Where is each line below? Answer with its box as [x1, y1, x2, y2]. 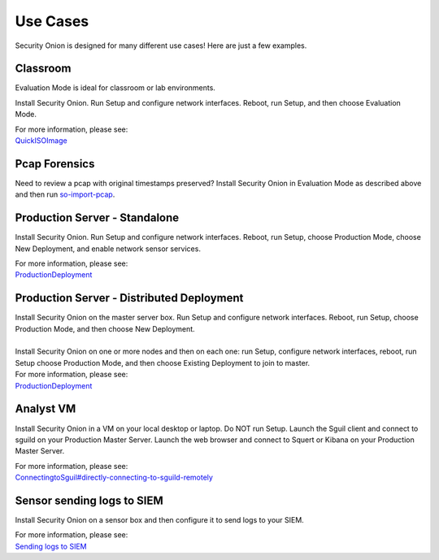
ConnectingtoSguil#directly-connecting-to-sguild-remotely [15, 472, 213, 483]
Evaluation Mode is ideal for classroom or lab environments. [15, 83, 215, 93]
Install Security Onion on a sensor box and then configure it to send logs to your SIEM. [15, 515, 304, 525]
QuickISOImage [15, 136, 68, 145]
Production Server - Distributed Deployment [15, 291, 244, 305]
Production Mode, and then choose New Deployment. [15, 323, 195, 333]
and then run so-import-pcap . [15, 189, 115, 199]
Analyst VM [15, 402, 76, 416]
